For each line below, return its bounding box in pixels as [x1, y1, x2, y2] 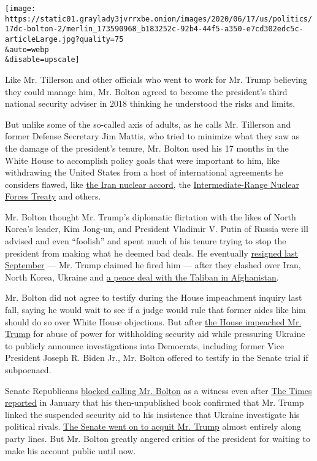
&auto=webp [5, 45, 49, 54]
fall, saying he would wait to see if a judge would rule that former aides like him [5, 303, 306, 316]
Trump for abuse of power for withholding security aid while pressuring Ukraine [5, 327, 305, 340]
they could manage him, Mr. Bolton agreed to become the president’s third [5, 85, 288, 98]
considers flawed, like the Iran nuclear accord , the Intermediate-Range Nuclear [5, 177, 300, 190]
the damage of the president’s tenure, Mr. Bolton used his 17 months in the [5, 141, 289, 154]
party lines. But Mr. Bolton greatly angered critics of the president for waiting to [5, 432, 310, 444]
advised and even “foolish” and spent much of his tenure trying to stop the [5, 234, 286, 247]
